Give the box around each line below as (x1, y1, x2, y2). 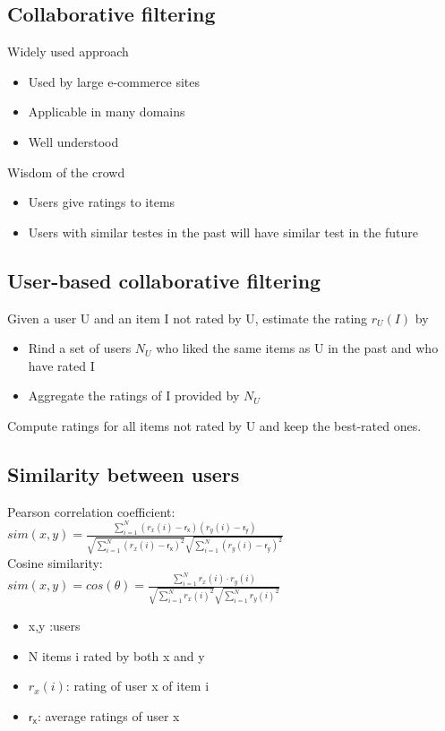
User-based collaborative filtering (7, 266, 321, 294)
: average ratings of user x (37, 706, 180, 725)
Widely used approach (7, 42, 129, 61)
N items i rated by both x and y (28, 646, 205, 665)
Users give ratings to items (28, 193, 175, 211)
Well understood (28, 132, 119, 150)
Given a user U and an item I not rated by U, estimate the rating (7, 308, 368, 327)
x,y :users (28, 616, 81, 635)
